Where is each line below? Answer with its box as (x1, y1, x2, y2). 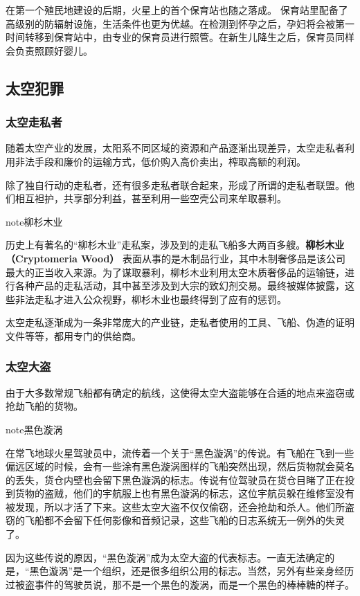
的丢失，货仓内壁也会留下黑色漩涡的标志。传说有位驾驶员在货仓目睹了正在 (6, 472, 345, 487)
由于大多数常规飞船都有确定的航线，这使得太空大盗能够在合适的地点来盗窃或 (6, 385, 354, 399)
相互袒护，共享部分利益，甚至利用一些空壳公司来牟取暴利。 (15, 191, 287, 206)
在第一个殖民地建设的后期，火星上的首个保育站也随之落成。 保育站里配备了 (6, 3, 348, 17)
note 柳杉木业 (6, 214, 63, 228)
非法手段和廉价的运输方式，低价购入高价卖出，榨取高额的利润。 (15, 154, 306, 168)
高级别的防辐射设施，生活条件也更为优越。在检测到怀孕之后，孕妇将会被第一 (6, 16, 354, 30)
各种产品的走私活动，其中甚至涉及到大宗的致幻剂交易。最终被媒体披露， (15, 278, 345, 293)
